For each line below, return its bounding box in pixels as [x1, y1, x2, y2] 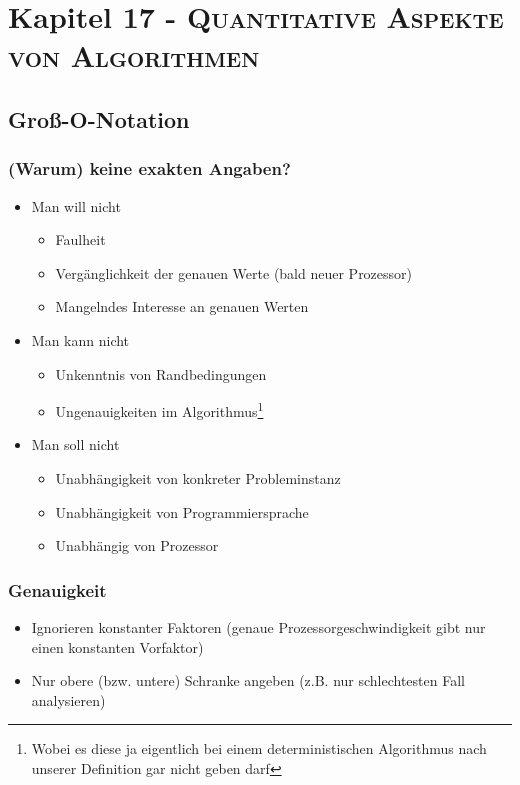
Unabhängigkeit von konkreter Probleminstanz [55, 467, 341, 488]
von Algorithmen [8, 35, 260, 76]
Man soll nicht [31, 434, 120, 455]
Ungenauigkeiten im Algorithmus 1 [55, 398, 264, 421]
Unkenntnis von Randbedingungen [55, 363, 267, 384]
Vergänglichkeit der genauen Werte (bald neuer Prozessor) [55, 262, 413, 283]
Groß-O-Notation [8, 103, 190, 134]
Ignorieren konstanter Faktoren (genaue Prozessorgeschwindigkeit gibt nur [31, 616, 486, 637]
